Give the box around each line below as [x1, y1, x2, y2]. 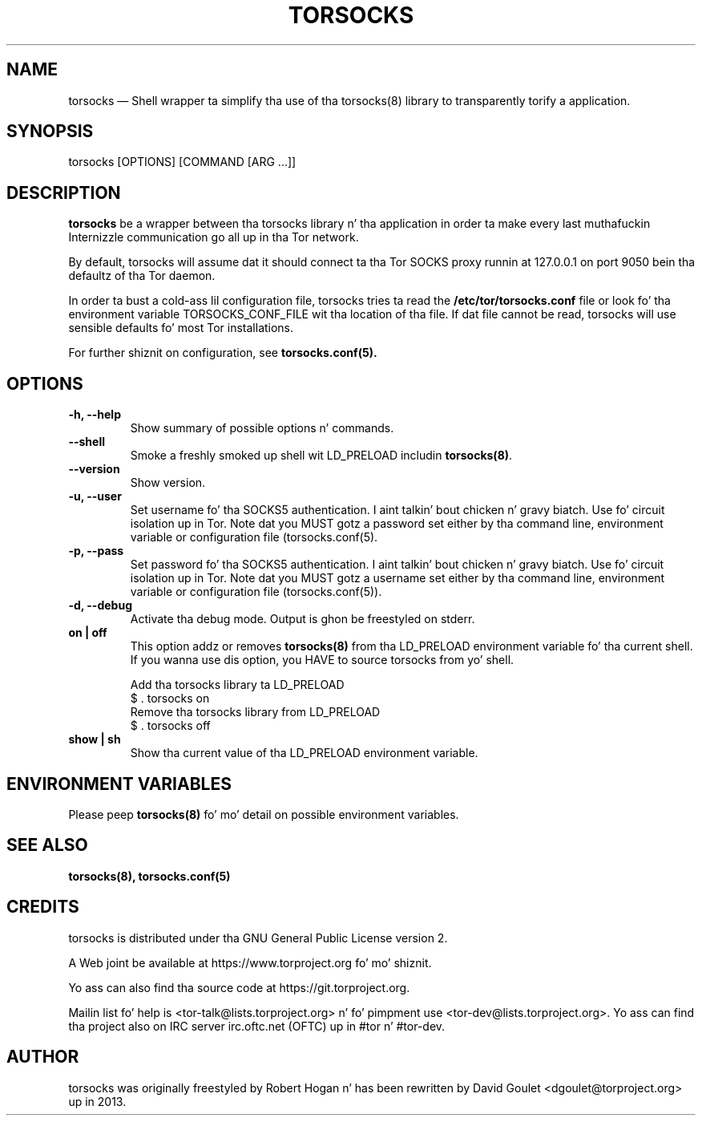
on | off [68, 626, 107, 640]
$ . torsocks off [130, 719, 211, 733]
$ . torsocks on [130, 691, 210, 706]
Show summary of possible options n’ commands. [130, 421, 394, 435]
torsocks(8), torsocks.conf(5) [68, 869, 231, 883]
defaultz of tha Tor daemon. [68, 269, 216, 283]
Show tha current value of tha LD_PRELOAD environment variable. [130, 746, 478, 760]
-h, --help [68, 407, 121, 422]
